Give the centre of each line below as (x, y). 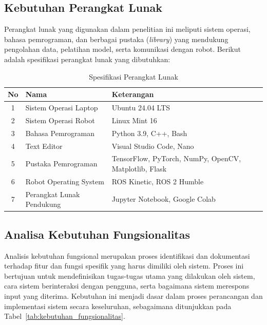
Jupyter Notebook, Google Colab (164, 199)
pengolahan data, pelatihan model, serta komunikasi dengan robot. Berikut (122, 49)
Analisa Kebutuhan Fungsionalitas (97, 234)
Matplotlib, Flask (139, 168)
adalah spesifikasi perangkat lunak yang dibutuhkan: (87, 59)
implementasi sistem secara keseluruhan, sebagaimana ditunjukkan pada (118, 306)
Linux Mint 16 (134, 120)
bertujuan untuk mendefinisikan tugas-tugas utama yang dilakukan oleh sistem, (130, 275)
